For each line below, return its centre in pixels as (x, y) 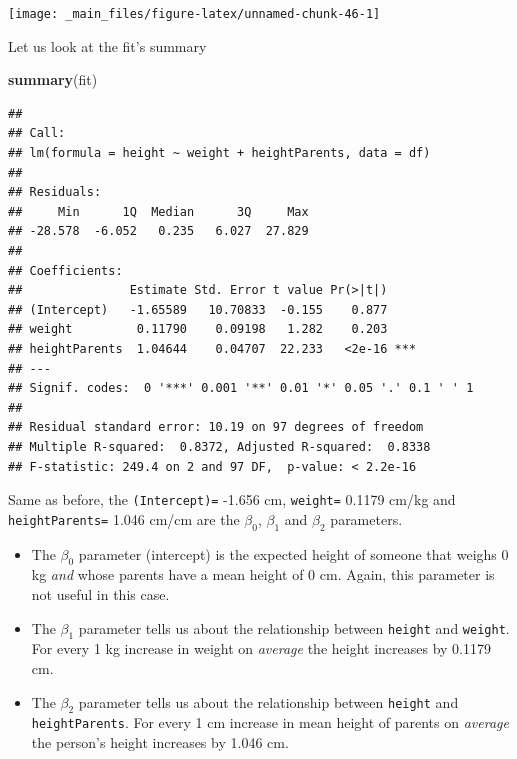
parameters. (366, 518)
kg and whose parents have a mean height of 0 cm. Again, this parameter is (263, 574)
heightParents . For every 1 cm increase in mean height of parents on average (270, 722)
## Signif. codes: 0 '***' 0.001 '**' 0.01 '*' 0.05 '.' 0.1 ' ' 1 (241, 388)
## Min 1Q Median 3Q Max (158, 211)
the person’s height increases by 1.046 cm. (160, 742)
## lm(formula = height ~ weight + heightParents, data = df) (219, 153)
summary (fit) (53, 79)
